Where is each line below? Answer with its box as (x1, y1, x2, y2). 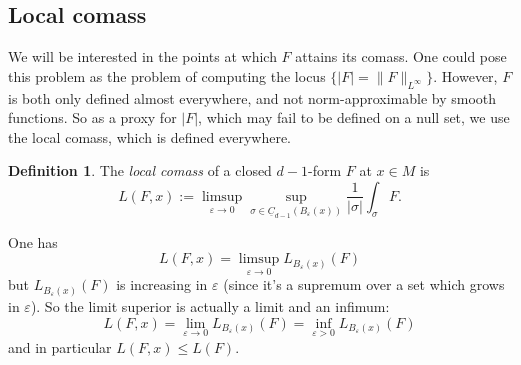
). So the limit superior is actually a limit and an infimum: (30, 295, 390, 316)
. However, (433, 65, 498, 86)
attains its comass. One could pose (295, 46, 507, 67)
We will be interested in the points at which (8, 46, 277, 67)
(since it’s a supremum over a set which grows (223, 274, 505, 295)
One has (8, 231, 58, 252)
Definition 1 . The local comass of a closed (8, 160, 272, 181)
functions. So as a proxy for (8, 107, 177, 128)
